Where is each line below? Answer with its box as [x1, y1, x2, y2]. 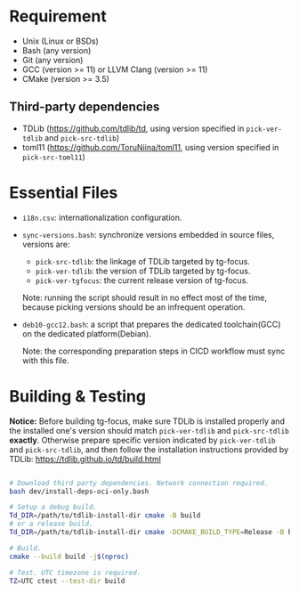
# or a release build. [9, 519, 93, 529]
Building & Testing [9, 386, 147, 406]
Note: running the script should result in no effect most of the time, [21, 292, 267, 303]
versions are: [21, 239, 70, 249]
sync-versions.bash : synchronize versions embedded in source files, [21, 229, 275, 240]
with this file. [21, 354, 69, 366]
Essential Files [9, 183, 118, 202]
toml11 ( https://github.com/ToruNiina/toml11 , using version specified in [21, 142, 279, 152]
